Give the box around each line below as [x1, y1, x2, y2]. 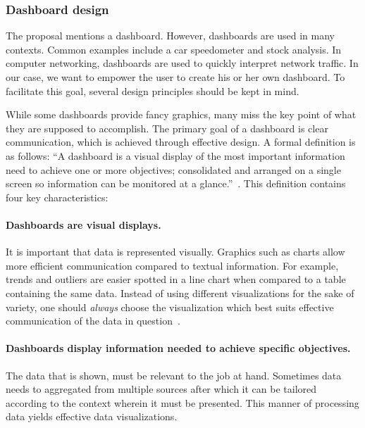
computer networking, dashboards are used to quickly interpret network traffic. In [6, 56, 359, 70]
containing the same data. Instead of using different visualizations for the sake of [6, 285, 354, 300]
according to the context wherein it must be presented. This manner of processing [6, 395, 359, 410]
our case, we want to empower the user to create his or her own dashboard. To [6, 70, 345, 84]
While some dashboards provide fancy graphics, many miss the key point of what [6, 107, 357, 122]
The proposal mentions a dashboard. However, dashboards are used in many [6, 28, 335, 43]
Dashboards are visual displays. [6, 217, 161, 232]
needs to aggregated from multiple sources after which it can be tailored [6, 382, 317, 396]
